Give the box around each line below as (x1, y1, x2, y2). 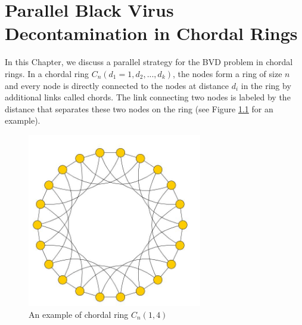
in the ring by (241, 79, 291, 91)
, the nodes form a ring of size (173, 67, 282, 79)
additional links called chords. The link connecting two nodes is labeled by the (5, 91, 291, 103)
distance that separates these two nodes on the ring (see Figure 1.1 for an (5, 102, 273, 115)
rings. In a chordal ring (5, 67, 89, 79)
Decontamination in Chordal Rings (5, 21, 298, 45)
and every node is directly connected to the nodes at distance (5, 79, 229, 91)
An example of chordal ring (29, 308, 129, 320)
